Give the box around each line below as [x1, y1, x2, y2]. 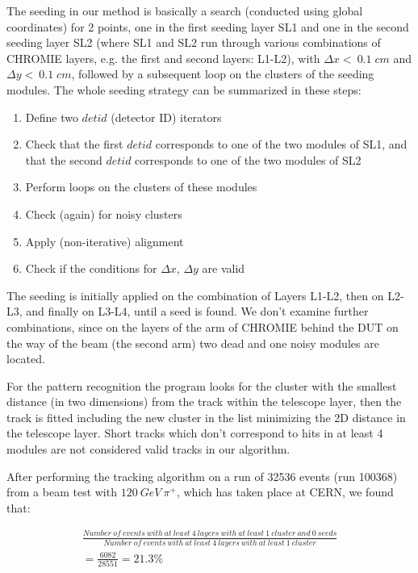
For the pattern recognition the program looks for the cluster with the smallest [6, 377, 397, 394]
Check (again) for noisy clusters [25, 205, 182, 222]
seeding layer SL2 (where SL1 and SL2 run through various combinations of [6, 34, 381, 51]
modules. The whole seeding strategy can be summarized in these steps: [6, 81, 362, 98]
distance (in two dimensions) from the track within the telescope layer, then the [6, 393, 402, 410]
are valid [202, 260, 245, 277]
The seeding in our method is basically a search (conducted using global [6, 2, 363, 19]
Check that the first [25, 136, 123, 153]
